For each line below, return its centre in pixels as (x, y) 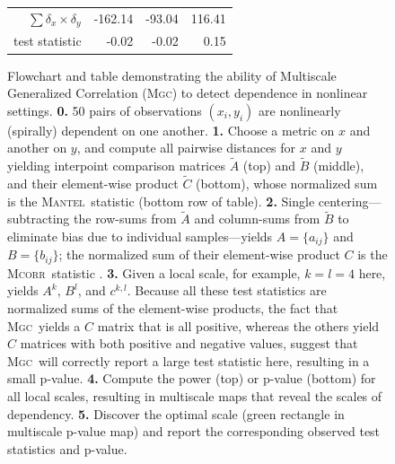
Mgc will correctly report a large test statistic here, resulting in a (189, 360)
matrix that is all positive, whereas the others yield (238, 325)
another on (37, 148)
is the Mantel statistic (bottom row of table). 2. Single (161, 201)
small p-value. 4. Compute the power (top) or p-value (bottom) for (192, 378)
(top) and (269, 166)
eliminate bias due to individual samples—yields (140, 236)
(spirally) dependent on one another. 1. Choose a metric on (171, 130)
